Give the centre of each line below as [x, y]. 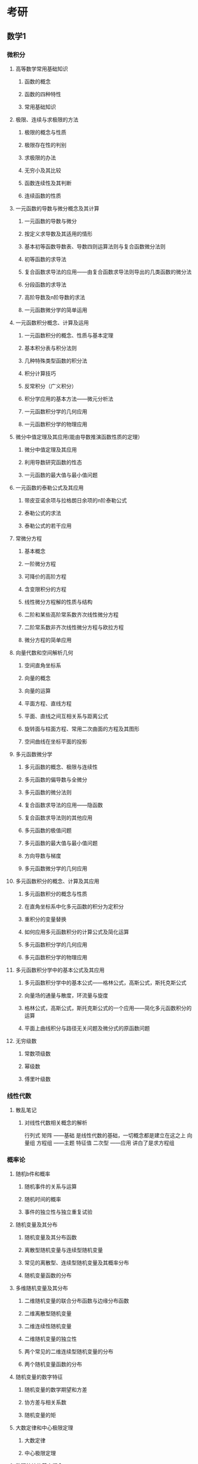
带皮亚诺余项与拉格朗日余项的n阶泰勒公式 [75, 500]
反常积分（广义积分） [50, 386]
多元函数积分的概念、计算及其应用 [57, 881]
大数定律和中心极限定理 [44, 1428]
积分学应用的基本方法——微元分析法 [69, 398]
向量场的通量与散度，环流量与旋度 [66, 995]
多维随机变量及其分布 [41, 1288]
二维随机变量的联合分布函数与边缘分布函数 [77, 1301]
